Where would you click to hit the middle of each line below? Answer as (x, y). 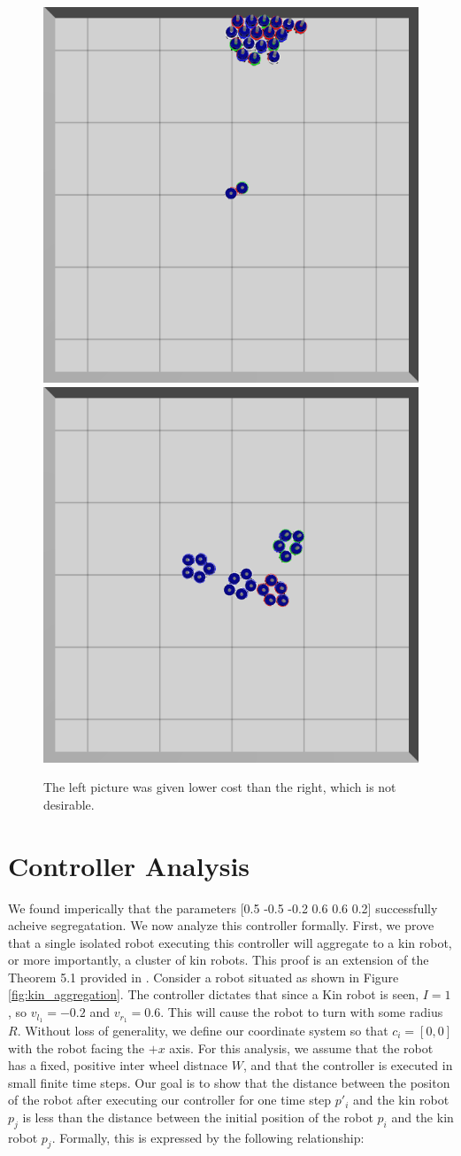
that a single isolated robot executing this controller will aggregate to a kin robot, (230, 942)
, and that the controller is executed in (348, 1065)
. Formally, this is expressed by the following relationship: (208, 1137)
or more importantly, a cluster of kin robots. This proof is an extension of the (219, 960)
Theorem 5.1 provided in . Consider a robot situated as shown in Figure (204, 977)
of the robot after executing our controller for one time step (170, 1100)
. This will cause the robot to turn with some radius (302, 1012)
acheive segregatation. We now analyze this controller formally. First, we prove (221, 925)
